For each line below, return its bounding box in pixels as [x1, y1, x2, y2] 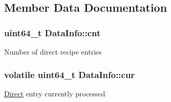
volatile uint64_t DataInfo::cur [4, 68, 135, 81]
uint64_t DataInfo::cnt [4, 26, 101, 39]
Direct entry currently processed [4, 88, 105, 98]
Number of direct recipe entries [4, 46, 102, 57]
